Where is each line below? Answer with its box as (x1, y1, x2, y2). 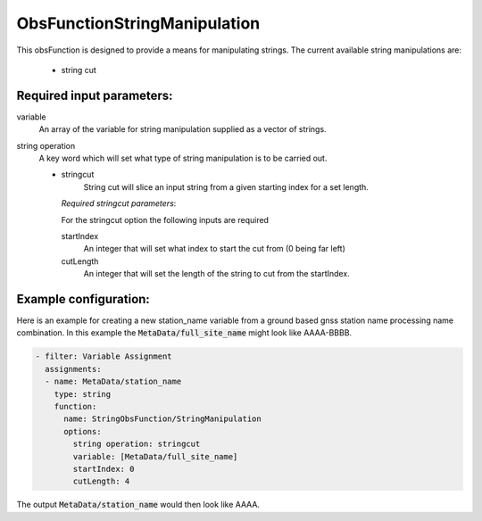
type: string (54, 389, 112, 399)
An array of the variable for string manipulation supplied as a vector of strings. (38, 124, 327, 135)
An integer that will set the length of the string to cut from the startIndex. (83, 269, 350, 279)
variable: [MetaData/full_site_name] (72, 451, 238, 461)
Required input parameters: (16, 87, 173, 103)
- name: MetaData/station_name (45, 376, 182, 387)
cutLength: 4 (72, 476, 130, 486)
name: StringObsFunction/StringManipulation (63, 414, 262, 424)
